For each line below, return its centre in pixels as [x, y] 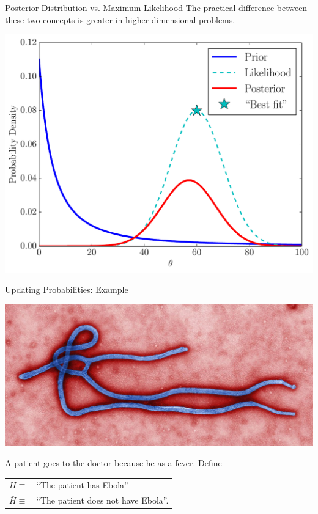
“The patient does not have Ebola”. [102, 500]
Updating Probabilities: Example [67, 289]
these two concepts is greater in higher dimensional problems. [120, 19]
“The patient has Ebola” [82, 485]
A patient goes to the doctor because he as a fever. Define [113, 463]
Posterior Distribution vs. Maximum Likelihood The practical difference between [156, 7]
